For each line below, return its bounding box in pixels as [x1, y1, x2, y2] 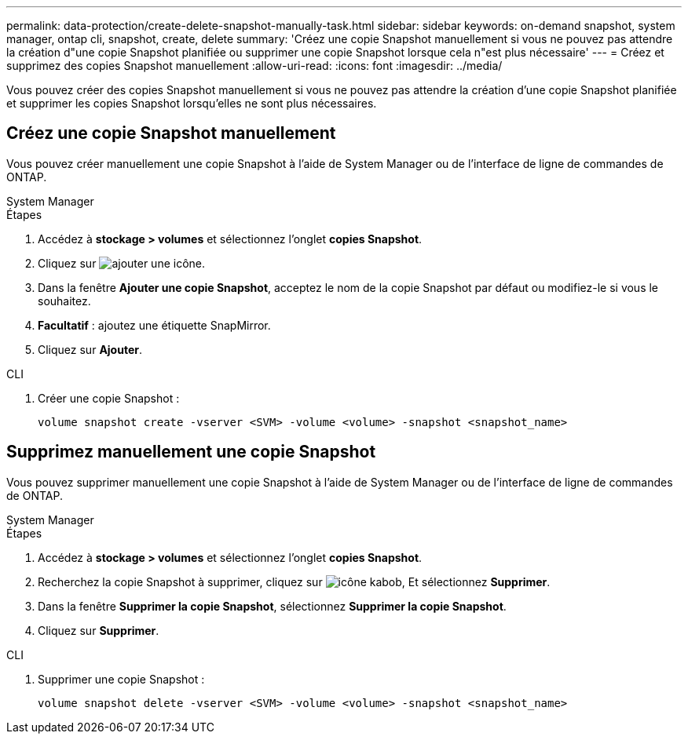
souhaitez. [38, 293, 91, 308]
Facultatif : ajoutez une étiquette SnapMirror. [38, 318, 271, 332]
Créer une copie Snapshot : [38, 391, 180, 405]
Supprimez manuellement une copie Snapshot [6, 442, 376, 462]
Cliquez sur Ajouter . [38, 342, 143, 356]
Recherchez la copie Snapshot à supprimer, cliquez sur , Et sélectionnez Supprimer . [38, 574, 551, 589]
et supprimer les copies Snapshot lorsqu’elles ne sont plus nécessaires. [6, 97, 377, 110]
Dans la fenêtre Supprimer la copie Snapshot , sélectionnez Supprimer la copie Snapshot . [38, 599, 507, 613]
